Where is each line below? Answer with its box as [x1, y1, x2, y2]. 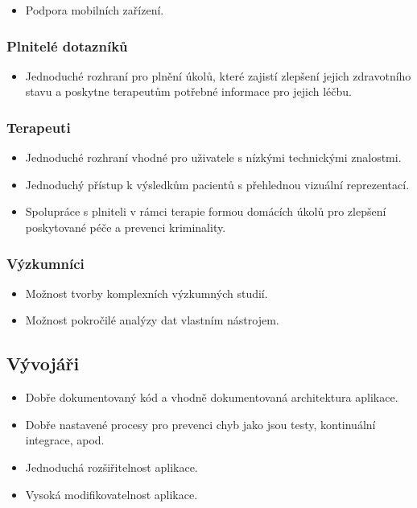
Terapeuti [6, 117, 71, 137]
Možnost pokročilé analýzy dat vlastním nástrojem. [25, 312, 279, 328]
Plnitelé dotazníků [6, 35, 128, 56]
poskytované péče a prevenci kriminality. [25, 219, 226, 235]
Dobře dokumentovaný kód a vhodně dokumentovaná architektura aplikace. [25, 389, 398, 406]
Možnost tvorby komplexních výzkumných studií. [25, 284, 268, 301]
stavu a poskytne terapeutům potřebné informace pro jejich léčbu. [25, 83, 352, 100]
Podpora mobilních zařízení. [25, 2, 164, 18]
